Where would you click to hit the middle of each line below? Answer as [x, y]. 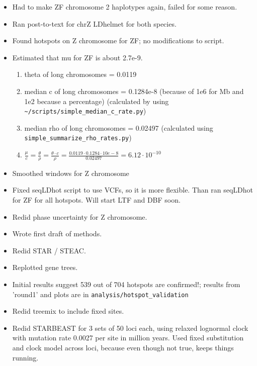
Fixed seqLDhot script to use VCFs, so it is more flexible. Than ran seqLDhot [133, 190]
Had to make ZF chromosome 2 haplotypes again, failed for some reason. [125, 7]
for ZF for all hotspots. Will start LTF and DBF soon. [96, 200]
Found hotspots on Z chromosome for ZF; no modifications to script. [118, 40]
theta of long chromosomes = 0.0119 [80, 74]
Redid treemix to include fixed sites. [68, 311]
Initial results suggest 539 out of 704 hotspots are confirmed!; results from [126, 284]
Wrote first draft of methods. [57, 234]
